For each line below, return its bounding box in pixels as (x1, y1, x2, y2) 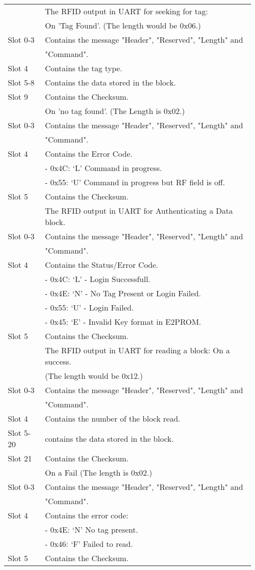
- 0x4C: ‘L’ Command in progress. (45, 162, 162, 173)
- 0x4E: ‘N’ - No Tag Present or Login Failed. (45, 287, 201, 299)
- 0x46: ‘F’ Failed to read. (45, 538, 133, 549)
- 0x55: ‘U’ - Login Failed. (45, 302, 134, 313)
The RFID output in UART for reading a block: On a (45, 344, 230, 356)
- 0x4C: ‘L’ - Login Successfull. (45, 273, 151, 285)
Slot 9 (8, 91, 28, 102)
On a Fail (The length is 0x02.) (45, 467, 153, 478)
